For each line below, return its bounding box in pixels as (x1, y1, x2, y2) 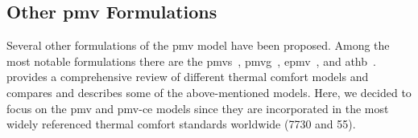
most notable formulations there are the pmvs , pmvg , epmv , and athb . (6, 52, 376, 69)
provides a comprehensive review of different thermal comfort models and (6, 68, 369, 85)
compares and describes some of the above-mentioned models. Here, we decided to (6, 83, 412, 100)
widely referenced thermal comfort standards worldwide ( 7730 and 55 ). (6, 116, 356, 132)
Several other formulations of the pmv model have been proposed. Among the (6, 37, 390, 54)
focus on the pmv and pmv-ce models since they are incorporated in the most (6, 99, 389, 116)
